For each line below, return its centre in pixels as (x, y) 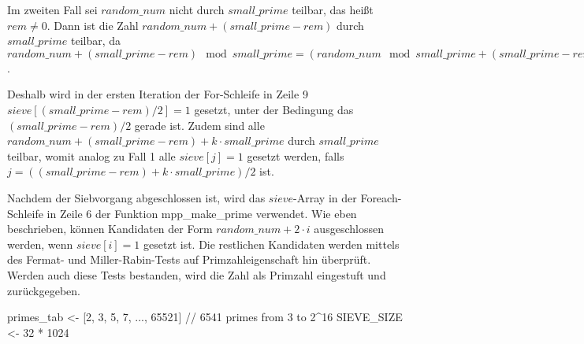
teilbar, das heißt (333, 9)
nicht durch (197, 9)
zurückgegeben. (44, 290)
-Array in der (325, 197)
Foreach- (381, 197)
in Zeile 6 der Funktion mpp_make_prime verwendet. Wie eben (202, 213)
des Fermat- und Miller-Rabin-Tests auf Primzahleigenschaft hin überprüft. (189, 259)
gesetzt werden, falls (296, 155)
